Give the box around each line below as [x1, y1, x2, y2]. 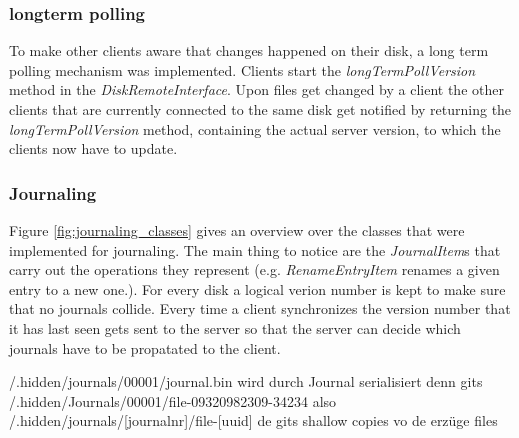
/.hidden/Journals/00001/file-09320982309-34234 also [9, 390, 337, 411]
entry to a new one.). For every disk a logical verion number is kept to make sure [9, 278, 506, 299]
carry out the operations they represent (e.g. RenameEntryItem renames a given [9, 259, 500, 280]
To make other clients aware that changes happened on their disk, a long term [9, 40, 489, 61]
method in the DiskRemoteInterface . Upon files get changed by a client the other [9, 79, 504, 100]
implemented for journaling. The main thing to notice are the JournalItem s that [9, 239, 501, 260]
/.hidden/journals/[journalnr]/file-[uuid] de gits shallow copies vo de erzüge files [9, 410, 498, 431]
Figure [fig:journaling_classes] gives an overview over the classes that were [9, 220, 465, 240]
